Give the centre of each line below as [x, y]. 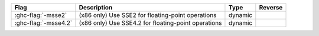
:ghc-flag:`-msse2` [41, 15]
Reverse [271, 7]
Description [96, 7]
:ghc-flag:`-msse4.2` [43, 23]
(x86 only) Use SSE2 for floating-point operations [148, 15]
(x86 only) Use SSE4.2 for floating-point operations [150, 23]
